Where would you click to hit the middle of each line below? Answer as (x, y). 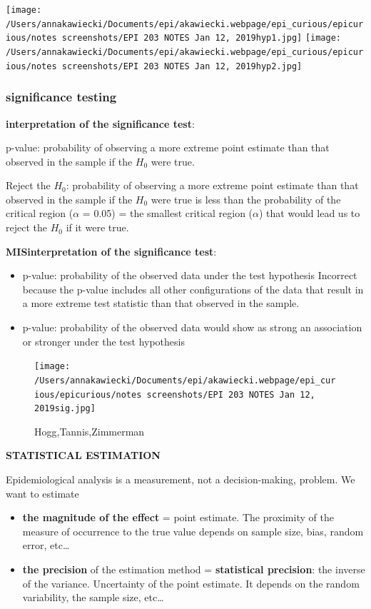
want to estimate (42, 493)
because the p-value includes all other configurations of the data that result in (193, 289)
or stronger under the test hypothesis (103, 341)
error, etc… (46, 545)
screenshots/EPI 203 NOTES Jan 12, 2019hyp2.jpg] (182, 66)
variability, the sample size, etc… (93, 597)
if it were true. (97, 227)
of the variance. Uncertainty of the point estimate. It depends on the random (191, 583)
